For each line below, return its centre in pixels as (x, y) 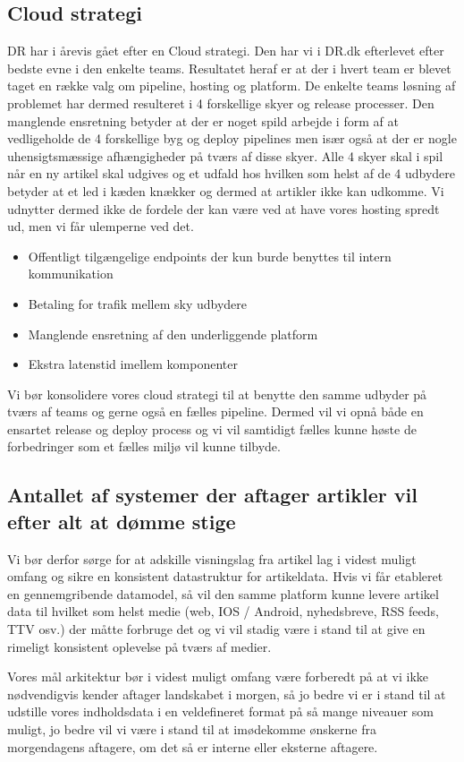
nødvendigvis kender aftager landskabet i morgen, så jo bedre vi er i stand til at (227, 694)
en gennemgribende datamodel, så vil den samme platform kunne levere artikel (223, 593)
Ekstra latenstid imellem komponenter (133, 364)
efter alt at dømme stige (122, 521)
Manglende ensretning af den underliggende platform (173, 334)
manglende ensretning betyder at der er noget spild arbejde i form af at (203, 120)
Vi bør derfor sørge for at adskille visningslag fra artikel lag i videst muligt (212, 558)
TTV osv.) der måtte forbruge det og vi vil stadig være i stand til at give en (216, 629)
